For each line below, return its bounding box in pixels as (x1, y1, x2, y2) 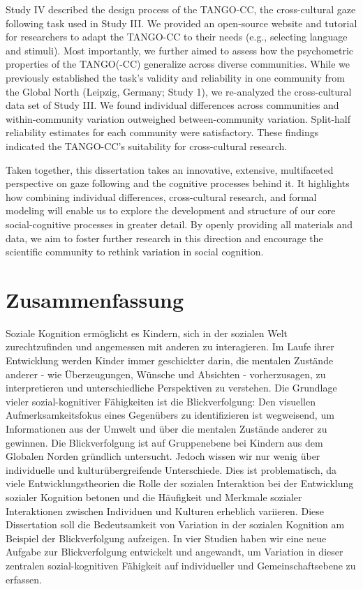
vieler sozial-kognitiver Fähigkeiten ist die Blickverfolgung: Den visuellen (6, 394, 316, 408)
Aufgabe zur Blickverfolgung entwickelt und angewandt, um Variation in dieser (6, 544, 343, 559)
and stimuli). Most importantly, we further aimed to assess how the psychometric (6, 43, 354, 57)
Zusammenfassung (6, 285, 184, 313)
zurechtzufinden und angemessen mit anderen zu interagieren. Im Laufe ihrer (6, 339, 334, 354)
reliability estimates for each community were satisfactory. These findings (6, 125, 319, 140)
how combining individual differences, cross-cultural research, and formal (6, 189, 317, 204)
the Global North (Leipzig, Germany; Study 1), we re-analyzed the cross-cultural (6, 84, 352, 98)
